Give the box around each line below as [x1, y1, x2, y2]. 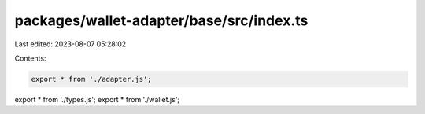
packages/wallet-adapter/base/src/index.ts [14, 12, 309, 29]
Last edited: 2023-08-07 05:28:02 [14, 39, 127, 49]
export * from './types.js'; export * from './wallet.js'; [14, 94, 180, 104]
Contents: [14, 53, 46, 63]
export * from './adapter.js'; [31, 75, 153, 83]
